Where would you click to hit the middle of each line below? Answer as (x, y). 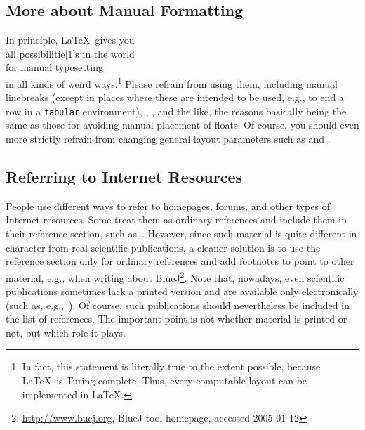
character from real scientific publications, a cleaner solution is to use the (163, 247)
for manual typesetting (54, 67)
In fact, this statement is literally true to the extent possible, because (171, 366)
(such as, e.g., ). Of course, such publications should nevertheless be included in (178, 305)
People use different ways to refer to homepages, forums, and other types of (168, 206)
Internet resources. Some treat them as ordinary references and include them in (176, 220)
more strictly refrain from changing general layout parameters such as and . (168, 139)
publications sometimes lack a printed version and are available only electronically (182, 291)
